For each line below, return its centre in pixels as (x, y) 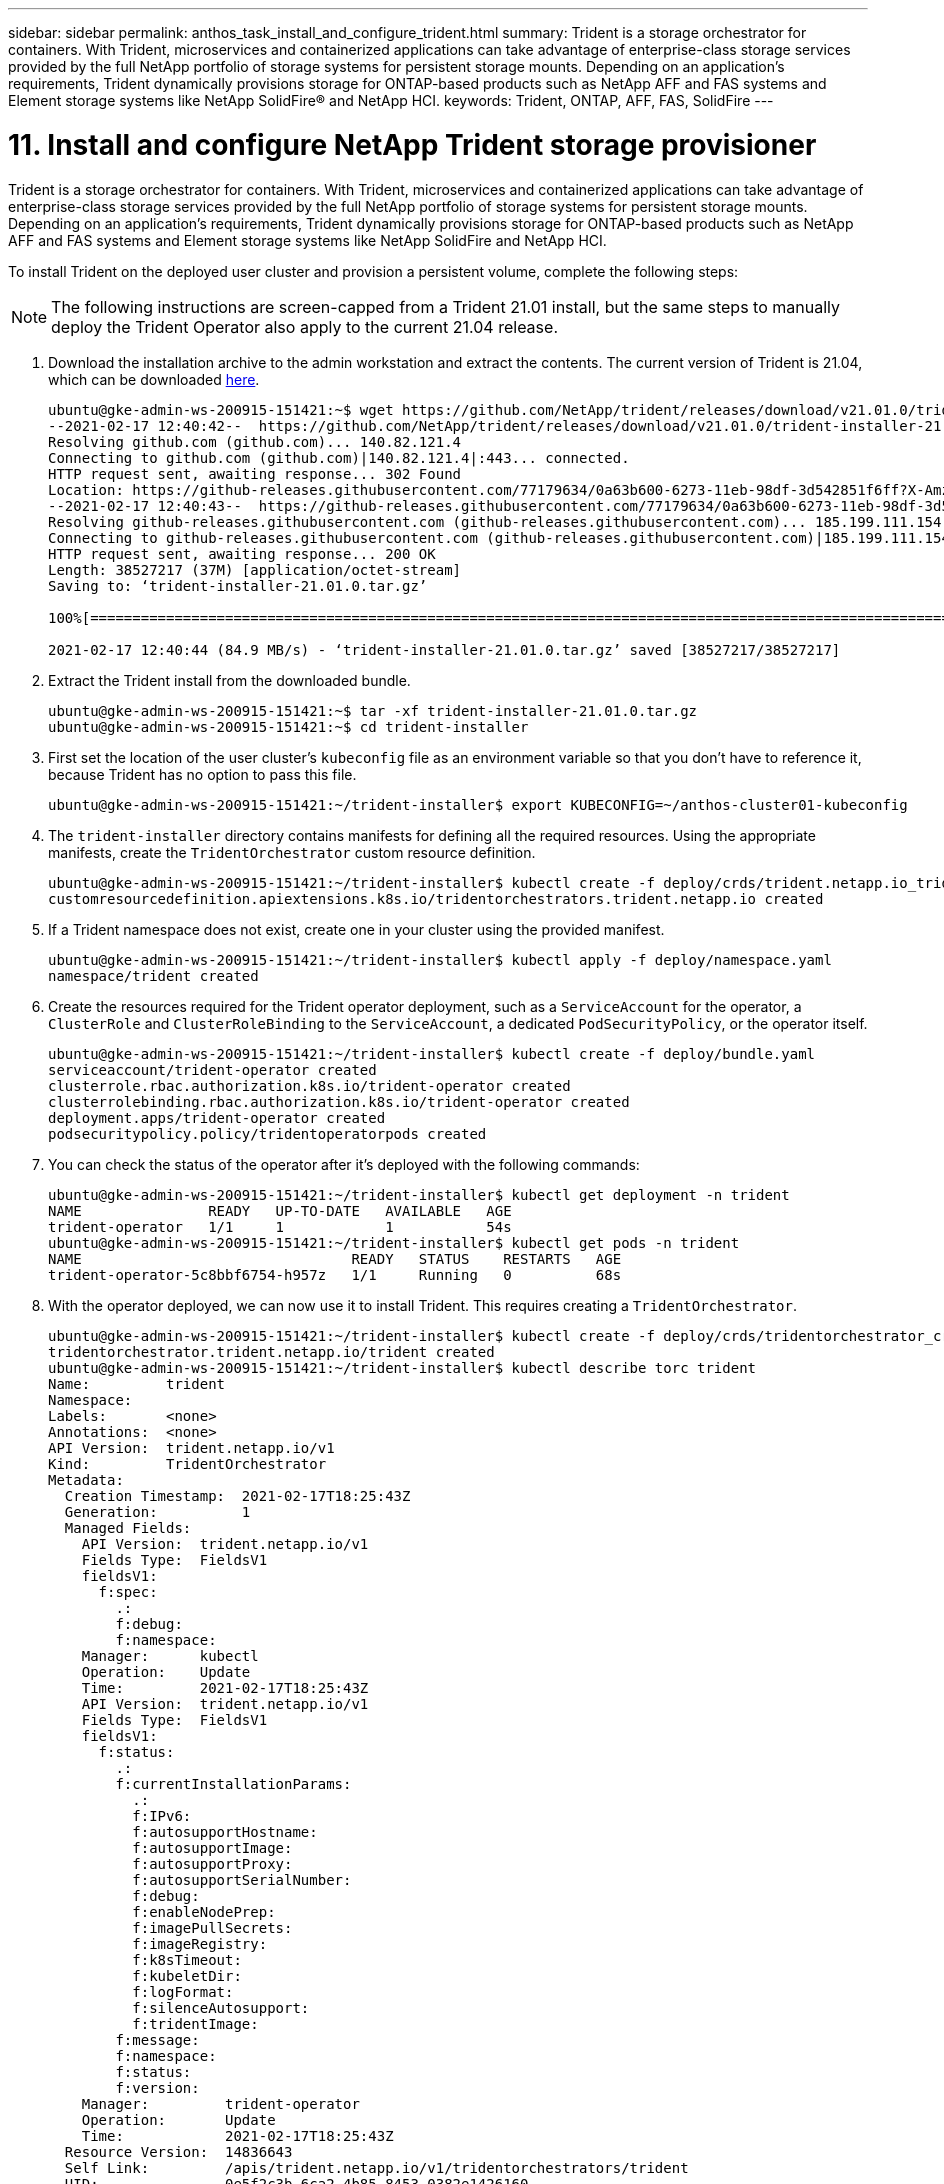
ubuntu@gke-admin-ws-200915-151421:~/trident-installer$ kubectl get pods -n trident (394, 1242)
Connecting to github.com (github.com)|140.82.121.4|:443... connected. (339, 457)
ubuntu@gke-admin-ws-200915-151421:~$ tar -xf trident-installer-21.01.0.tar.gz (373, 710)
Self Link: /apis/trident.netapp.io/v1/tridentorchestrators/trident (376, 2167)
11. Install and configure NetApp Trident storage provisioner (412, 144)
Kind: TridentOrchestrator (187, 1463)
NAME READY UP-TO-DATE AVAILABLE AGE (280, 1210)
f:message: (157, 2039)
